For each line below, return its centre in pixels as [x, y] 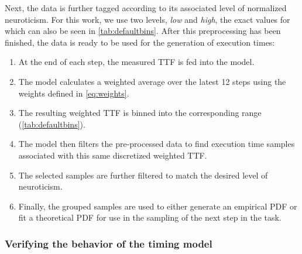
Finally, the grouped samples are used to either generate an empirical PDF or [158, 206]
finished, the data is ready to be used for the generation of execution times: [140, 42]
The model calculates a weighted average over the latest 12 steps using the [152, 81]
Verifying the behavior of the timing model [109, 243]
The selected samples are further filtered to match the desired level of [143, 175]
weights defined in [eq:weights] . [74, 93]
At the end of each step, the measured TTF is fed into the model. [136, 62]
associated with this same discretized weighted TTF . [113, 155]
